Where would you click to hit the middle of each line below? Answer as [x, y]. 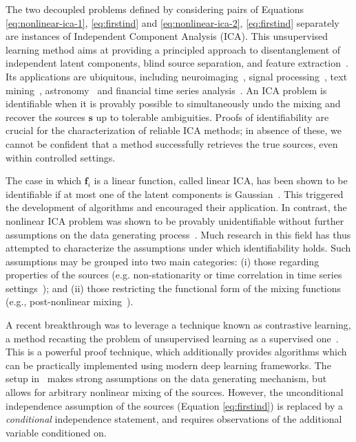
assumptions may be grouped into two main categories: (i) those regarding [163, 261]
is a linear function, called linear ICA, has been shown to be [221, 180]
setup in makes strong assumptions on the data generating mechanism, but [166, 378]
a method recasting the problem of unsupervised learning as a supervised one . [172, 338]
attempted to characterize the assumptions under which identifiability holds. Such [178, 248]
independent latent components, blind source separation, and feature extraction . [177, 63]
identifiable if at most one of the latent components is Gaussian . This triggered [175, 194]
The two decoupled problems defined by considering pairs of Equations [155, 9]
